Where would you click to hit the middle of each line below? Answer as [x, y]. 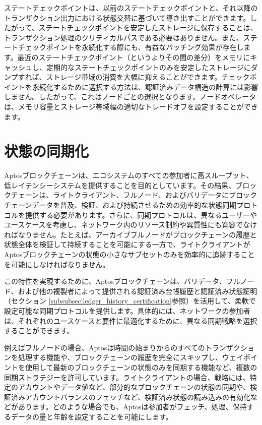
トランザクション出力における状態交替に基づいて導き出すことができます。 [127, 17]
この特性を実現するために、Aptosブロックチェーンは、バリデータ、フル [122, 281]
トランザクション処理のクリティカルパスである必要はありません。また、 [124, 37]
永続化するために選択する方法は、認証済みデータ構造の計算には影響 [145, 86]
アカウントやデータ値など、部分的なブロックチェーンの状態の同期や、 [134, 387]
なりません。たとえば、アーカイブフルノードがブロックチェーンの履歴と [138, 234]
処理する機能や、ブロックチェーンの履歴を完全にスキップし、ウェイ [130, 357]
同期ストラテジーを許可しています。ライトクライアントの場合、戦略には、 [127, 377]
